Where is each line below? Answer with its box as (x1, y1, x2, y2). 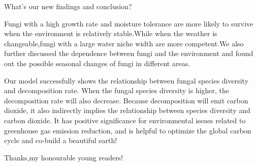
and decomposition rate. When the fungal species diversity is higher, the (4, 85, 230, 96)
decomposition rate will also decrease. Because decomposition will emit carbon (4, 95, 248, 105)
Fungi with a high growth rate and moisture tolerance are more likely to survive (4, 18, 253, 29)
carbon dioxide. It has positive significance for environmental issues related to (4, 115, 246, 125)
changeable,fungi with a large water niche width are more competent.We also (4, 38, 244, 48)
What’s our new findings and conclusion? (4, 1, 132, 11)
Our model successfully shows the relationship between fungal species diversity (4, 75, 249, 86)
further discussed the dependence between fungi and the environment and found (4, 48, 253, 59)
